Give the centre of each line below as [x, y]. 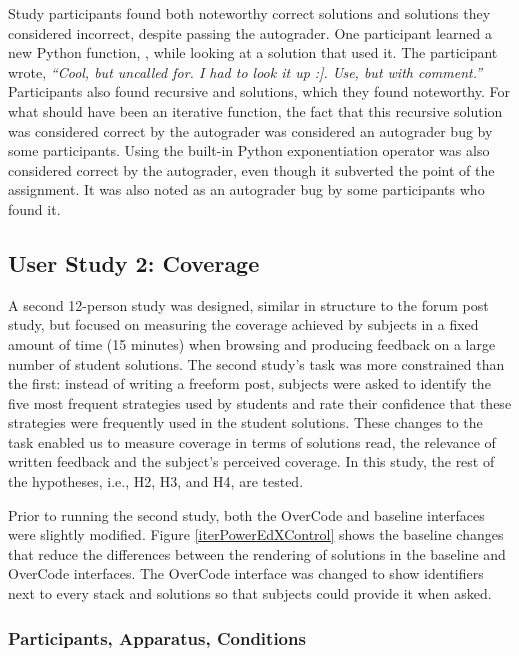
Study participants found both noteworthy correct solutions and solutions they [249, 13]
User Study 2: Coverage [134, 262]
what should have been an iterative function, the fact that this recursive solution [255, 110]
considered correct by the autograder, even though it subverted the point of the [251, 169]
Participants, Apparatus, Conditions [157, 637]
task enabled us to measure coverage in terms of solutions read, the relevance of [252, 441]
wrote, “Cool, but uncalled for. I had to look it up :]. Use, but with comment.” [245, 71]
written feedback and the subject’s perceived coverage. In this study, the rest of [251, 461]
